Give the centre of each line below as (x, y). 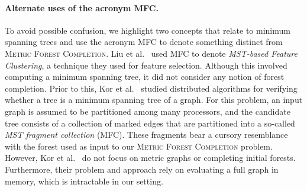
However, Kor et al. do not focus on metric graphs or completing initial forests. (150, 158)
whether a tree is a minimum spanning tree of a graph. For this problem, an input (154, 100)
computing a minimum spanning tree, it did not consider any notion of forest (145, 77)
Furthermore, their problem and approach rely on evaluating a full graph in (142, 169)
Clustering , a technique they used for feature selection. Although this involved (146, 65)
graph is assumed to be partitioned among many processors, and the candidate (148, 111)
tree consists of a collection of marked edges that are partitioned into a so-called (150, 123)
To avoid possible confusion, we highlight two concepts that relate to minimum (148, 30)
